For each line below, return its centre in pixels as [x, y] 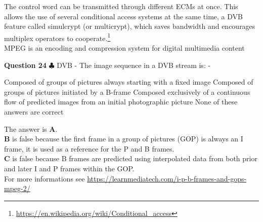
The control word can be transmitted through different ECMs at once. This [121, 6]
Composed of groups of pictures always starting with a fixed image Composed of [129, 82]
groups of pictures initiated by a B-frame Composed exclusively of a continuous [127, 91]
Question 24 [25, 65]
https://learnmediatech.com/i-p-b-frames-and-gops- [167, 178]
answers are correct [34, 112]
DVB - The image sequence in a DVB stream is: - [134, 65]
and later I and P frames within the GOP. [69, 168]
